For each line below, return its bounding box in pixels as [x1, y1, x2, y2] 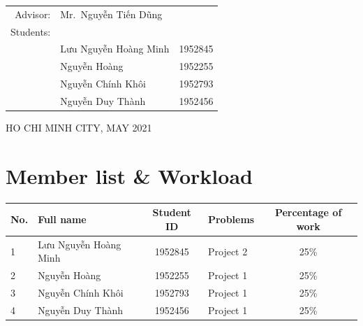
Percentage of [274, 205, 342, 220]
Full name [38, 212, 87, 227]
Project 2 [207, 243, 248, 258]
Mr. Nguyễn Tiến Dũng [60, 6, 163, 21]
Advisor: [15, 6, 51, 21]
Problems [207, 212, 255, 227]
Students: [10, 24, 51, 38]
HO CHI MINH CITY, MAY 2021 [6, 120, 152, 135]
